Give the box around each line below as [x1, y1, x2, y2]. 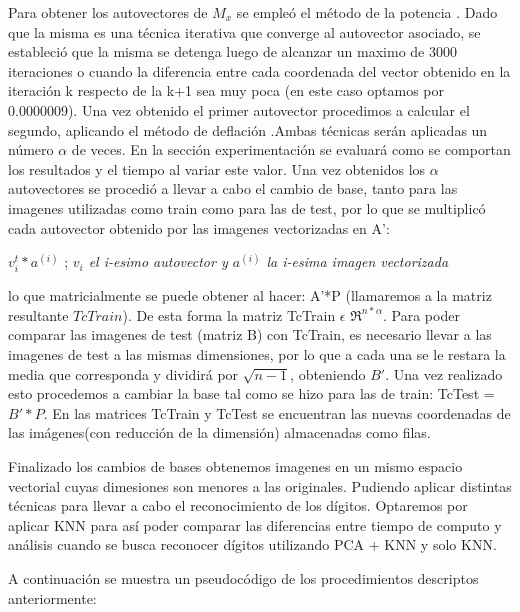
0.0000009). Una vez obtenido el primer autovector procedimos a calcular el [8, 99, 470, 120]
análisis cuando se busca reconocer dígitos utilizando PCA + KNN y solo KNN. [8, 534, 497, 555]
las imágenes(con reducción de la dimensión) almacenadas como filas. [8, 422, 431, 443]
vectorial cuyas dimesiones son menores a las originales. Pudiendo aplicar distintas [8, 475, 512, 496]
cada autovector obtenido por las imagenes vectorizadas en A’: [8, 217, 390, 238]
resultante [8, 304, 69, 325]
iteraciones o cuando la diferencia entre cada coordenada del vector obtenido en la [8, 60, 511, 81]
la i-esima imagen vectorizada [266, 251, 449, 272]
